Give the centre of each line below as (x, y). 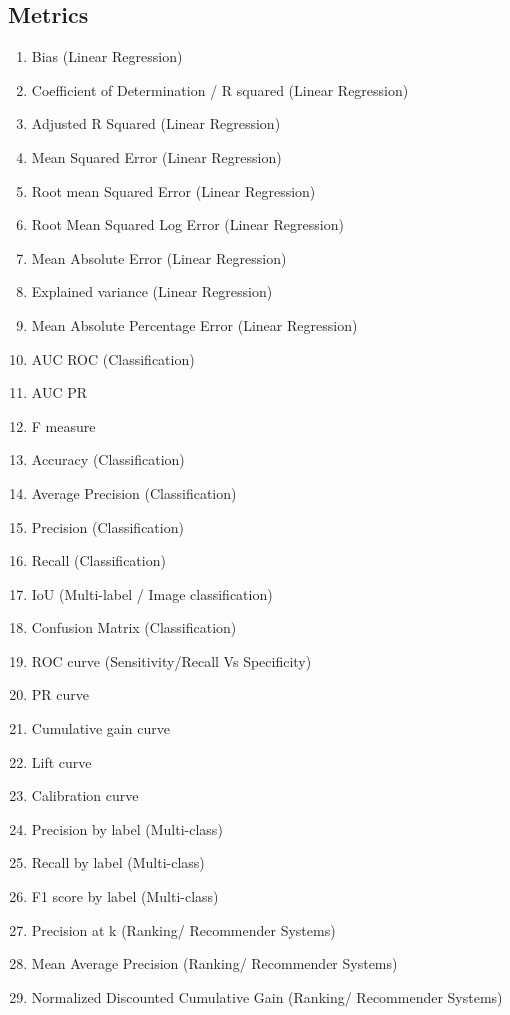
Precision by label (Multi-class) (127, 828)
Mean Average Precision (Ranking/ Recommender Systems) (214, 963)
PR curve (60, 694)
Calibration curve (85, 795)
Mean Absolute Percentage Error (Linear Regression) (194, 324)
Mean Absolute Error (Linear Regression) (159, 257)
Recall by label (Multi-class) (118, 862)
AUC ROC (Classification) (113, 358)
